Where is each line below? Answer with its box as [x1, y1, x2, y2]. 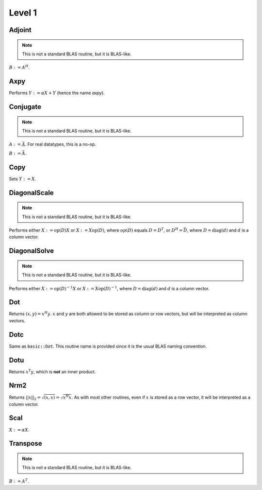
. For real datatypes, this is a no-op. [25, 141, 97, 147]
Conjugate [9, 103, 41, 111]
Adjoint [9, 26, 32, 34]
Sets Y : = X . [9, 175, 36, 182]
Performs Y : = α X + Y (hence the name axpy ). [9, 90, 105, 96]
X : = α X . [9, 427, 30, 433]
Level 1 [9, 7, 37, 18]
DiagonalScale [9, 189, 54, 197]
